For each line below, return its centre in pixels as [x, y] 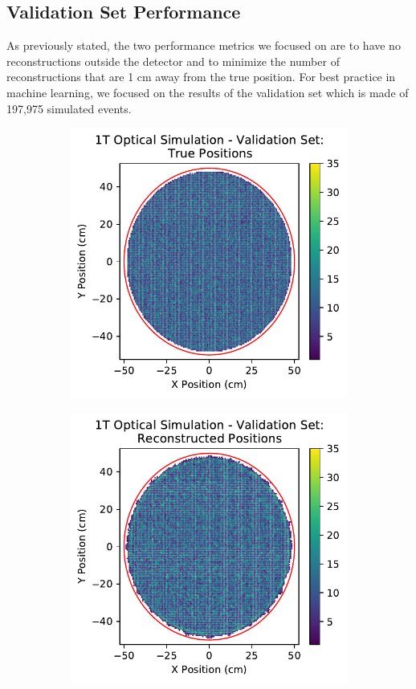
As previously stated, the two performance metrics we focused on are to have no [204, 45]
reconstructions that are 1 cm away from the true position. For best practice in [201, 77]
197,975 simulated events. [69, 108]
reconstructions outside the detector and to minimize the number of [173, 61]
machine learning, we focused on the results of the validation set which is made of [208, 92]
